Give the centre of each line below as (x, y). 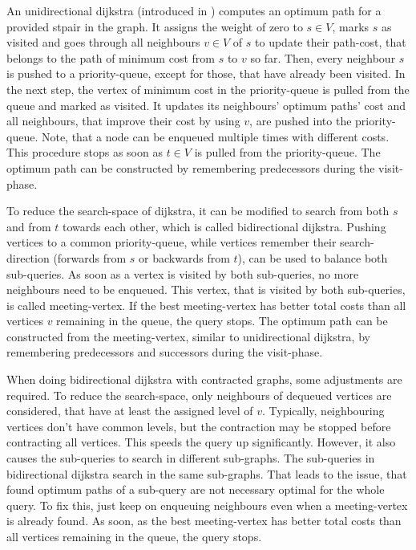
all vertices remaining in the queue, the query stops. (134, 536)
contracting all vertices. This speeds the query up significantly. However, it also (201, 442)
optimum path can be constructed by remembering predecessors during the (191, 167)
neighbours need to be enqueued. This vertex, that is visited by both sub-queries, (206, 289)
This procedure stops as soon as (85, 152)
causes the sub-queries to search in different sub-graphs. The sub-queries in (191, 458)
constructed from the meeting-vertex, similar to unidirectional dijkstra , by (188, 336)
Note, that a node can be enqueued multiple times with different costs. (215, 136)
